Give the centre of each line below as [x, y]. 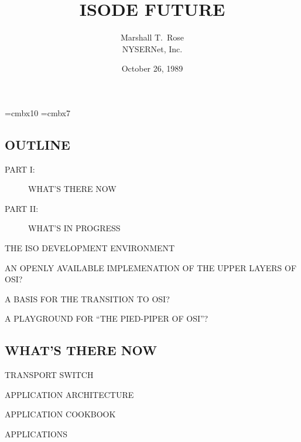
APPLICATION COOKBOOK [60, 414]
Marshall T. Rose [152, 37]
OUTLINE [37, 144]
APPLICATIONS [36, 434]
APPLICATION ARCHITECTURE [69, 394]
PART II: [22, 208]
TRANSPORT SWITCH [49, 375]
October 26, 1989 [152, 68]
